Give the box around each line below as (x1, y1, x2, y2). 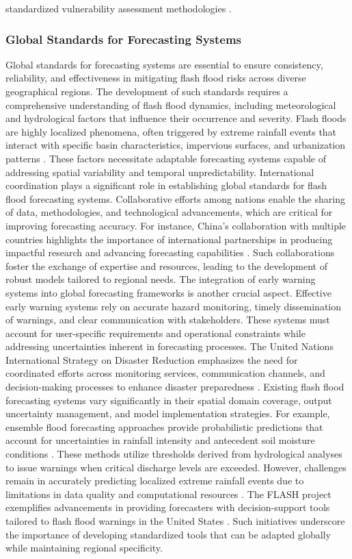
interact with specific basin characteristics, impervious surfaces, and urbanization (5, 138, 346, 152)
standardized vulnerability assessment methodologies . (5, 1, 232, 15)
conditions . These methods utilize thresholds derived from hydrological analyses (5, 447, 342, 461)
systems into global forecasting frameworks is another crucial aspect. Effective (5, 285, 331, 299)
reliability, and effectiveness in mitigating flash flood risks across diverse (5, 71, 306, 85)
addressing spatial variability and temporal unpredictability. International (5, 164, 314, 179)
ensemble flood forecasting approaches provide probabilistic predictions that (5, 419, 323, 434)
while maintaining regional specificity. (5, 541, 163, 555)
